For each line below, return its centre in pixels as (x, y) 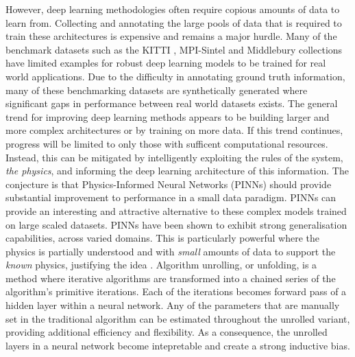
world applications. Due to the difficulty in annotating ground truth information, (175, 76)
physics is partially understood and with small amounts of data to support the (171, 251)
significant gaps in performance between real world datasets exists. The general (172, 103)
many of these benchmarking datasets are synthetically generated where (157, 90)
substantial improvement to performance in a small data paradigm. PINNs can (171, 197)
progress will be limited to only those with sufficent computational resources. (167, 143)
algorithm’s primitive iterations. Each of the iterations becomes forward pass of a (176, 291)
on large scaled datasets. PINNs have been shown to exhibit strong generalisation (176, 224)
